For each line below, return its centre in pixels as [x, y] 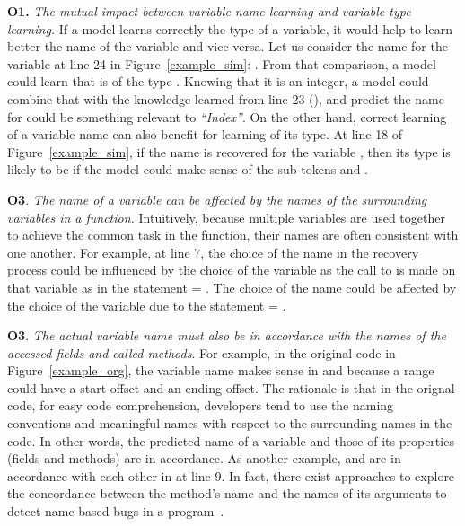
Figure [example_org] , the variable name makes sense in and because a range [221, 370]
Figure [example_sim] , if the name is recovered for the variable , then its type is [229, 151]
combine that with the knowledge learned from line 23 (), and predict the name [226, 98]
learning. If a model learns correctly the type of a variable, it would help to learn [230, 28]
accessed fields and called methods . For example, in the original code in [202, 352]
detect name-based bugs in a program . [116, 511]
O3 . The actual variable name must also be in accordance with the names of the [227, 335]
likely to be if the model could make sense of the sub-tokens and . [188, 169]
